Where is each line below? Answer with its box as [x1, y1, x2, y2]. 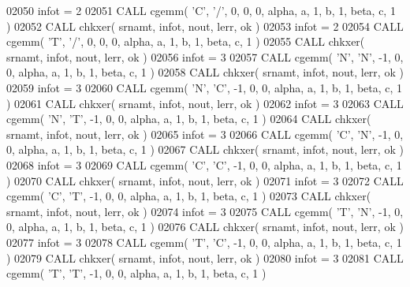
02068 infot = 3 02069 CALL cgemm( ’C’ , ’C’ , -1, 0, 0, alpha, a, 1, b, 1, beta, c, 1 [6, 156, 402, 173]
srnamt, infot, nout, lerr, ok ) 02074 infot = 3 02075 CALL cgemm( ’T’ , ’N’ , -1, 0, [6, 203, 404, 219]
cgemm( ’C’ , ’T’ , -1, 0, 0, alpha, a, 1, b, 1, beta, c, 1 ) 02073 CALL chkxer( [6, 188, 371, 204]
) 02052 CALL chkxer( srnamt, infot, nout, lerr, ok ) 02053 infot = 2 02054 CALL [6, 17, 404, 34]
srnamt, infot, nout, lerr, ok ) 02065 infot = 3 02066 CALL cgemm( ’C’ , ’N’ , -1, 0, [6, 125, 404, 142]
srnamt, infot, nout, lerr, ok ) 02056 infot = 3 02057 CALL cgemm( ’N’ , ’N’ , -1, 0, [6, 48, 404, 65]
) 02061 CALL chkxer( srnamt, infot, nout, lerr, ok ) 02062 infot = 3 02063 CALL [6, 95, 404, 111]
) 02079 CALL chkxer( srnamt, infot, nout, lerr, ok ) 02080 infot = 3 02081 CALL [6, 249, 404, 266]
